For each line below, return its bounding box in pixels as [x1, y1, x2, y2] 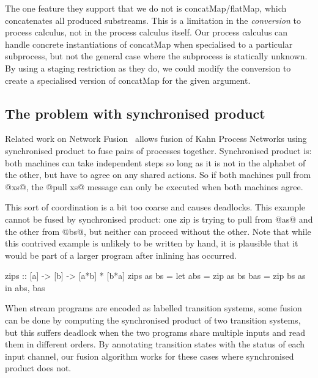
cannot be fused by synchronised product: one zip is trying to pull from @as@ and [5, 212, 313, 225]
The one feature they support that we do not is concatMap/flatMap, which [5, 2, 287, 14]
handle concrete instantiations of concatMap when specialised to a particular [5, 37, 293, 50]
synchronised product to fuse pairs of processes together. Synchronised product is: [5, 144, 312, 157]
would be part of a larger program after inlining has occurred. [5, 248, 237, 261]
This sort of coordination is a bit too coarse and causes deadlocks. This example [5, 201, 306, 213]
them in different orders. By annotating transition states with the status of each [5, 338, 305, 350]
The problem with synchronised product [5, 103, 265, 122]
